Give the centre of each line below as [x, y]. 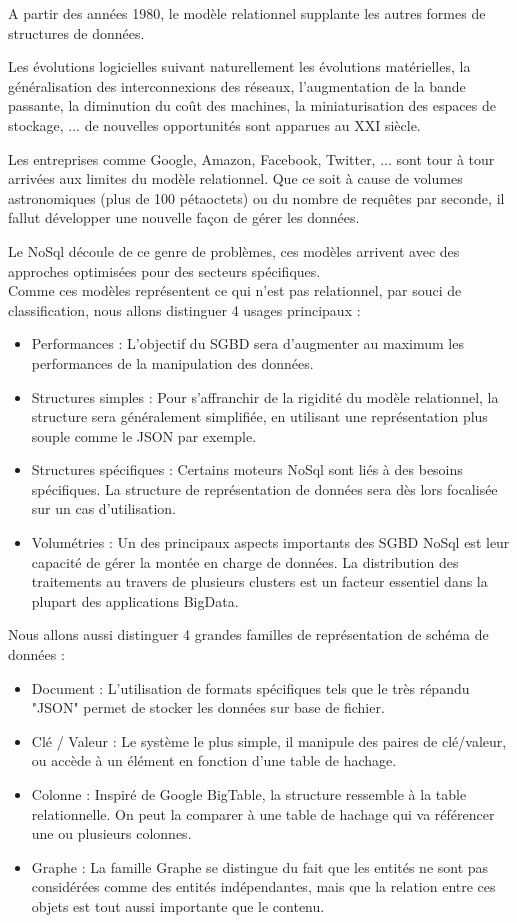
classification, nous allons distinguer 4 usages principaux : [184, 309]
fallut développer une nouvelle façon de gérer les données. [184, 217]
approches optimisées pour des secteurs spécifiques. [164, 270]
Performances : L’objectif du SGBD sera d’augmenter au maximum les [247, 343]
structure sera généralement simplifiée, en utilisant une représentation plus [259, 416]
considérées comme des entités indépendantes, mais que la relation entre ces [263, 886]
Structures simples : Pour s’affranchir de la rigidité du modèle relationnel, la [265, 396]
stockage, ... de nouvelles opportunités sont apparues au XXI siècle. [214, 124]
